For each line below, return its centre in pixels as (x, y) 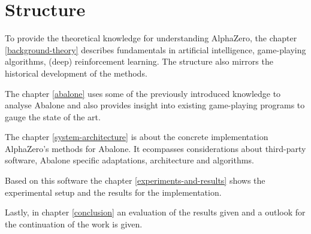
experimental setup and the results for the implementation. (113, 192)
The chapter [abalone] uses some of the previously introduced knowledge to (143, 93)
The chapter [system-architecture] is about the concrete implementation (137, 137)
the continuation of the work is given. (74, 224)
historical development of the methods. (76, 73)
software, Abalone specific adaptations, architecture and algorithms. (129, 160)
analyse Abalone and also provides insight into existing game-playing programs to (155, 105)
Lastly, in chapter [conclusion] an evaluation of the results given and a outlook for (155, 212)
